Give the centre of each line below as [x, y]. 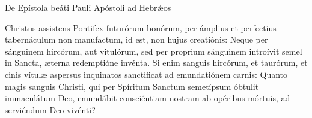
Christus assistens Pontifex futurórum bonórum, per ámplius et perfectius [141, 27]
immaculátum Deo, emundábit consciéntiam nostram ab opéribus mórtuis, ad [148, 98]
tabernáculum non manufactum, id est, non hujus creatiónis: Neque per [136, 39]
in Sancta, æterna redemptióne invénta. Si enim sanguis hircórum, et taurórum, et [156, 63]
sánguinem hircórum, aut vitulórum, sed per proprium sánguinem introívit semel [154, 51]
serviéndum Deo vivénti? [50, 109]
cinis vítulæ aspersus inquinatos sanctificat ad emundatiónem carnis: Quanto [146, 74]
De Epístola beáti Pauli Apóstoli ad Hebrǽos [88, 7]
